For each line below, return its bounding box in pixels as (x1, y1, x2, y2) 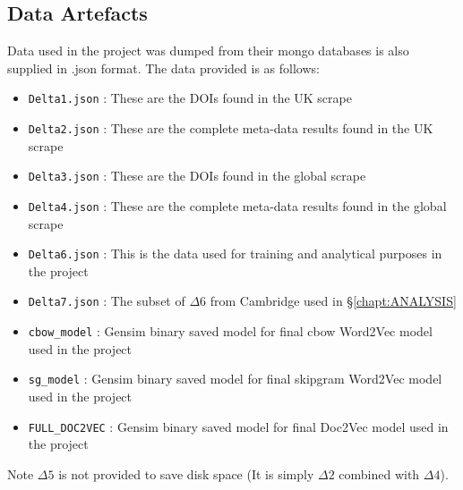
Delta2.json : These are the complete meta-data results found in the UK (28, 119, 433, 138)
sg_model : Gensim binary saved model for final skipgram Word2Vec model (28, 369, 442, 388)
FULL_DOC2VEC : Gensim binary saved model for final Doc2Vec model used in (28, 417, 449, 435)
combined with (339, 464, 420, 483)
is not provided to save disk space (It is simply (58, 464, 314, 483)
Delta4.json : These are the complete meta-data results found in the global (28, 196, 447, 215)
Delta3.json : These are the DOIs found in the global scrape (28, 166, 366, 185)
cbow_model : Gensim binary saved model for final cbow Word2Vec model (28, 322, 433, 341)
